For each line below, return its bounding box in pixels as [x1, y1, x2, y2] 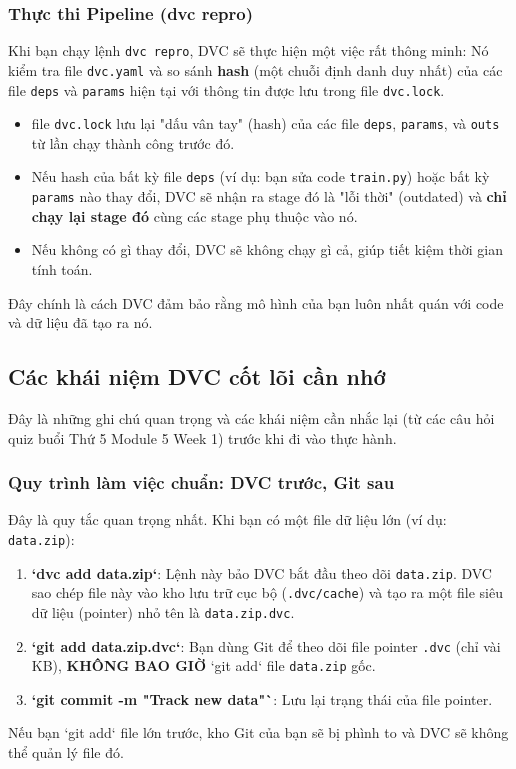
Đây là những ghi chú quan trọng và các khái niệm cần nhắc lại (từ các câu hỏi [8, 407, 495, 428]
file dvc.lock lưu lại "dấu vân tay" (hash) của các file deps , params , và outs [31, 113, 500, 134]
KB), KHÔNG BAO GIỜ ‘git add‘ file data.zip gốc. [31, 655, 376, 676]
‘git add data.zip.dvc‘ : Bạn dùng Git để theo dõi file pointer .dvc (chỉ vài [31, 635, 501, 656]
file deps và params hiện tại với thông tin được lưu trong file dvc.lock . [8, 79, 445, 100]
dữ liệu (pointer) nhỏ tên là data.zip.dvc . [31, 601, 295, 622]
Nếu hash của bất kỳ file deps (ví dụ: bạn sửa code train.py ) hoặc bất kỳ [31, 166, 490, 187]
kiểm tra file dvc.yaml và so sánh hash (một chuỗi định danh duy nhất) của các [8, 59, 503, 80]
